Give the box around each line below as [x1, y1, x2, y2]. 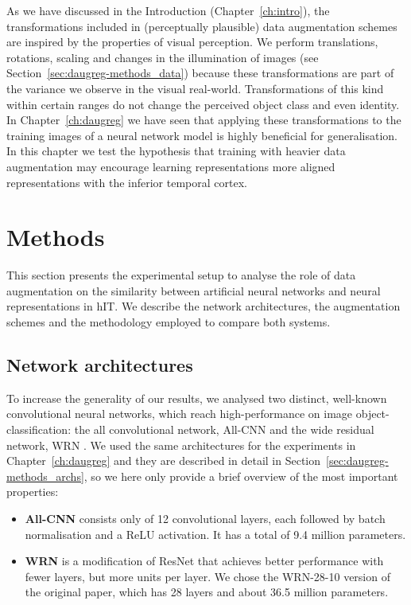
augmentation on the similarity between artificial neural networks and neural [6, 282, 381, 299]
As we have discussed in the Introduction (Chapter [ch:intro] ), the [6, 2, 330, 18]
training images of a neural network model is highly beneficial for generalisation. [6, 127, 398, 143]
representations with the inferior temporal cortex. [6, 174, 247, 190]
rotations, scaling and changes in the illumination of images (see [6, 49, 319, 65]
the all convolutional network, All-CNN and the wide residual [74, 421, 374, 438]
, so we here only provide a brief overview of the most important [83, 467, 398, 484]
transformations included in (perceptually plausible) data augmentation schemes [6, 18, 397, 34]
